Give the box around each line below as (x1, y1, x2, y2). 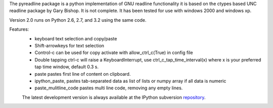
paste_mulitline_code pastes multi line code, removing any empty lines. (34, 85, 183, 91)
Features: (9, 26, 29, 32)
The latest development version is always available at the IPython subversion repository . (22, 94, 206, 100)
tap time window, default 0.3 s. (34, 64, 99, 70)
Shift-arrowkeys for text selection (34, 42, 105, 48)
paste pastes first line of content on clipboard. (34, 71, 131, 77)
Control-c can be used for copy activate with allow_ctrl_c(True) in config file (34, 49, 193, 56)
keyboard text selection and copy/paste (34, 35, 117, 41)
